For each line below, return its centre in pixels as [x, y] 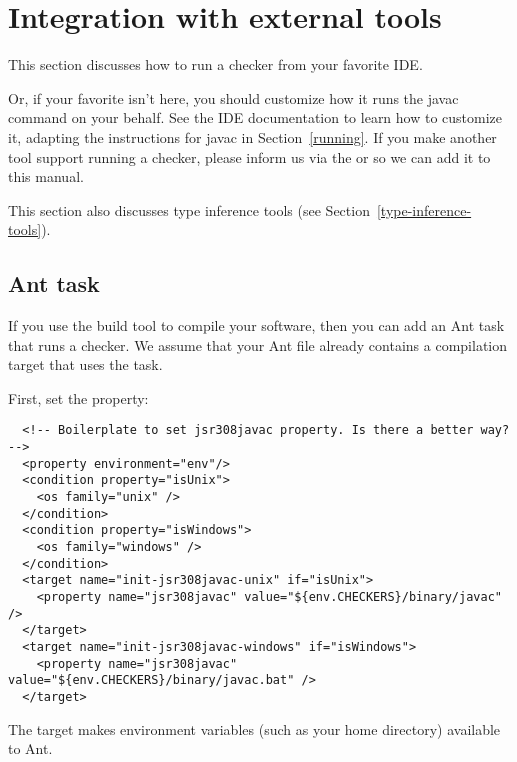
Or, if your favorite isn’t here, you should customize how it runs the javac [233, 97]
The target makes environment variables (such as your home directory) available [254, 728]
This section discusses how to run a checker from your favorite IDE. [215, 64]
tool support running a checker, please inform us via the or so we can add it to [249, 156]
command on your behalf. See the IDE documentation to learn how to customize [255, 117]
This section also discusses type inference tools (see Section [189, 209]
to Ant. [30, 748]
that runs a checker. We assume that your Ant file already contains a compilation [257, 344]
